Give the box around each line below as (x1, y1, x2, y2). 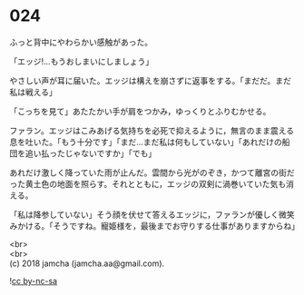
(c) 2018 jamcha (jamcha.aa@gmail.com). (9, 258, 165, 269)
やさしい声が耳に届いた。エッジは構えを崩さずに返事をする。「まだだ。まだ (9, 74, 292, 86)
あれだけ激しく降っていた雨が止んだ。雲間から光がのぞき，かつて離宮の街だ (9, 167, 295, 178)
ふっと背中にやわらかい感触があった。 (9, 36, 152, 47)
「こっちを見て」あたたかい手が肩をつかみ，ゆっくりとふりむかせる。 (9, 105, 271, 116)
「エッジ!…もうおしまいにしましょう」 (9, 55, 154, 66)
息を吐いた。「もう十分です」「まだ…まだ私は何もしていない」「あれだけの (9, 136, 283, 147)
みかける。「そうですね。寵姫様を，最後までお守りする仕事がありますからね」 (9, 220, 299, 231)
